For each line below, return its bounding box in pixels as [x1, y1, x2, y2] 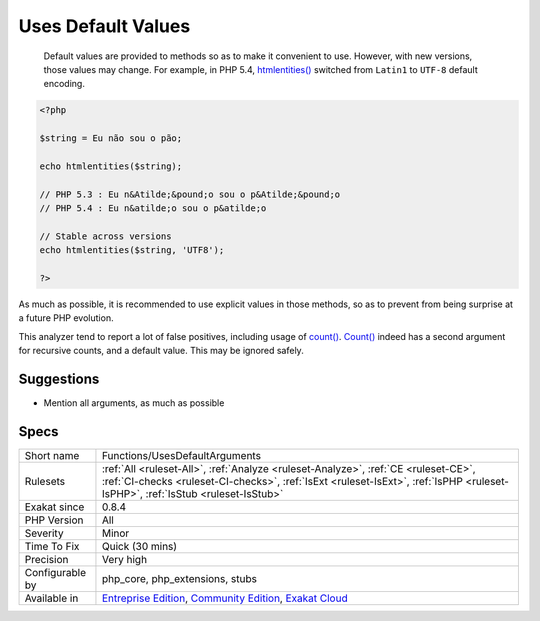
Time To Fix [24, 539, 80, 553]
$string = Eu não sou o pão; [39, 133, 183, 144]
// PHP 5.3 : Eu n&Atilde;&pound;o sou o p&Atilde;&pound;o [39, 188, 341, 200]
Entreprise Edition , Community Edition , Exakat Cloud [101, 591, 349, 605]
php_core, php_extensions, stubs [101, 571, 257, 585]
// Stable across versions [39, 230, 172, 242]
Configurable [24, 565, 87, 579]
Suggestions [18, 370, 100, 387]
